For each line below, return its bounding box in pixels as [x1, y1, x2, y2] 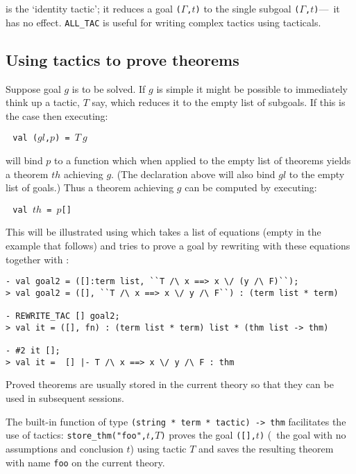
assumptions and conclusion [6, 441, 124, 455]
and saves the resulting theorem [198, 441, 334, 455]
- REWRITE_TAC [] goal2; [6, 311, 120, 322]
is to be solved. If [71, 81, 146, 96]
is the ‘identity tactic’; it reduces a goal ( [6, 1, 181, 15]
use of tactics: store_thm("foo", [6, 428, 146, 442]
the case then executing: [6, 108, 108, 123]
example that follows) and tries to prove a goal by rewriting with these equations [6, 238, 350, 252]
